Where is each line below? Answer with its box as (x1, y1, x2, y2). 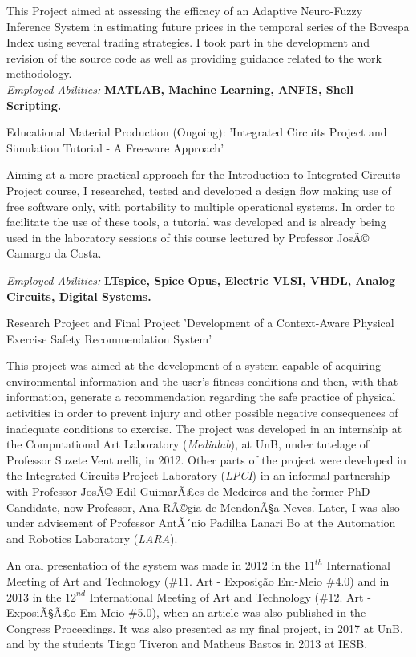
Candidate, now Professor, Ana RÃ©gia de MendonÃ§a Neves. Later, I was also (6, 498, 400, 515)
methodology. (6, 65, 72, 82)
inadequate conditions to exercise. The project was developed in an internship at (6, 420, 402, 436)
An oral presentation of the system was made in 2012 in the (6, 557, 301, 574)
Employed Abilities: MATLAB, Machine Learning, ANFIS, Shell (6, 80, 354, 97)
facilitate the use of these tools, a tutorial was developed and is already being (6, 213, 386, 230)
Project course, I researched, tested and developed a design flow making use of (6, 181, 391, 198)
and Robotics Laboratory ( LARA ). (6, 529, 178, 546)
